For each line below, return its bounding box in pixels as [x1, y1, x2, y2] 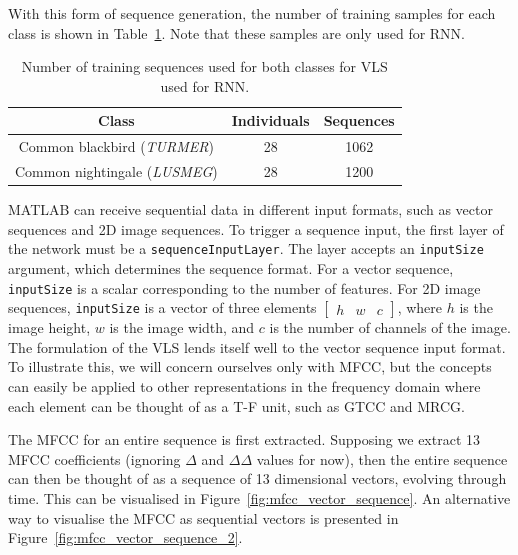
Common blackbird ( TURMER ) [18, 136, 214, 157]
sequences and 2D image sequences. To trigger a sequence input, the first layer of [8, 218, 504, 239]
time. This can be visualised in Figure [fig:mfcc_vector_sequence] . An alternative [8, 488, 511, 508]
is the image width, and [109, 317, 255, 338]
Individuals [231, 110, 310, 131]
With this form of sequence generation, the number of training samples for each [8, 3, 496, 23]
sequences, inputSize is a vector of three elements [8, 297, 317, 318]
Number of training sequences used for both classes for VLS [21, 56, 388, 77]
